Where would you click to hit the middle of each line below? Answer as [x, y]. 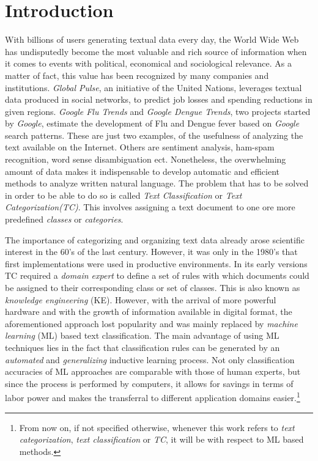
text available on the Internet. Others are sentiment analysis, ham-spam [140, 147]
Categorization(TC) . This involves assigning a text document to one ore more [150, 207]
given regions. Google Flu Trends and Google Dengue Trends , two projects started [158, 111]
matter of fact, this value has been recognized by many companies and [137, 75]
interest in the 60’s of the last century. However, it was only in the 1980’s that [151, 252]
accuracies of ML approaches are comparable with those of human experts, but [153, 371]
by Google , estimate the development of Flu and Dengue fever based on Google [152, 123]
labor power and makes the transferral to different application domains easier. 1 [153, 396]
